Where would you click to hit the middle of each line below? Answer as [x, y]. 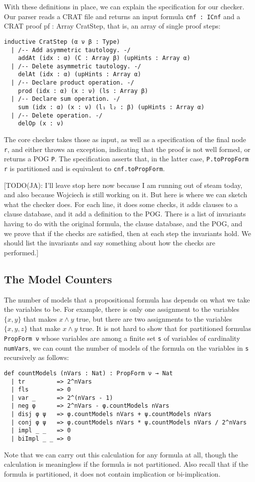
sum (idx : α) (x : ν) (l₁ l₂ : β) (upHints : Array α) [111, 107]
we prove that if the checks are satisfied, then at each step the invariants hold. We [127, 233]
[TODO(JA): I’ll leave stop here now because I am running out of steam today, [123, 185]
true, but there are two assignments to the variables [154, 318]
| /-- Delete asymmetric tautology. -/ [76, 66]
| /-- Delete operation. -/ [57, 115]
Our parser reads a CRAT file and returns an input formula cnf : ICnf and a [122, 16]
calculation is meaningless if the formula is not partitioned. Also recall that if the [126, 464]
